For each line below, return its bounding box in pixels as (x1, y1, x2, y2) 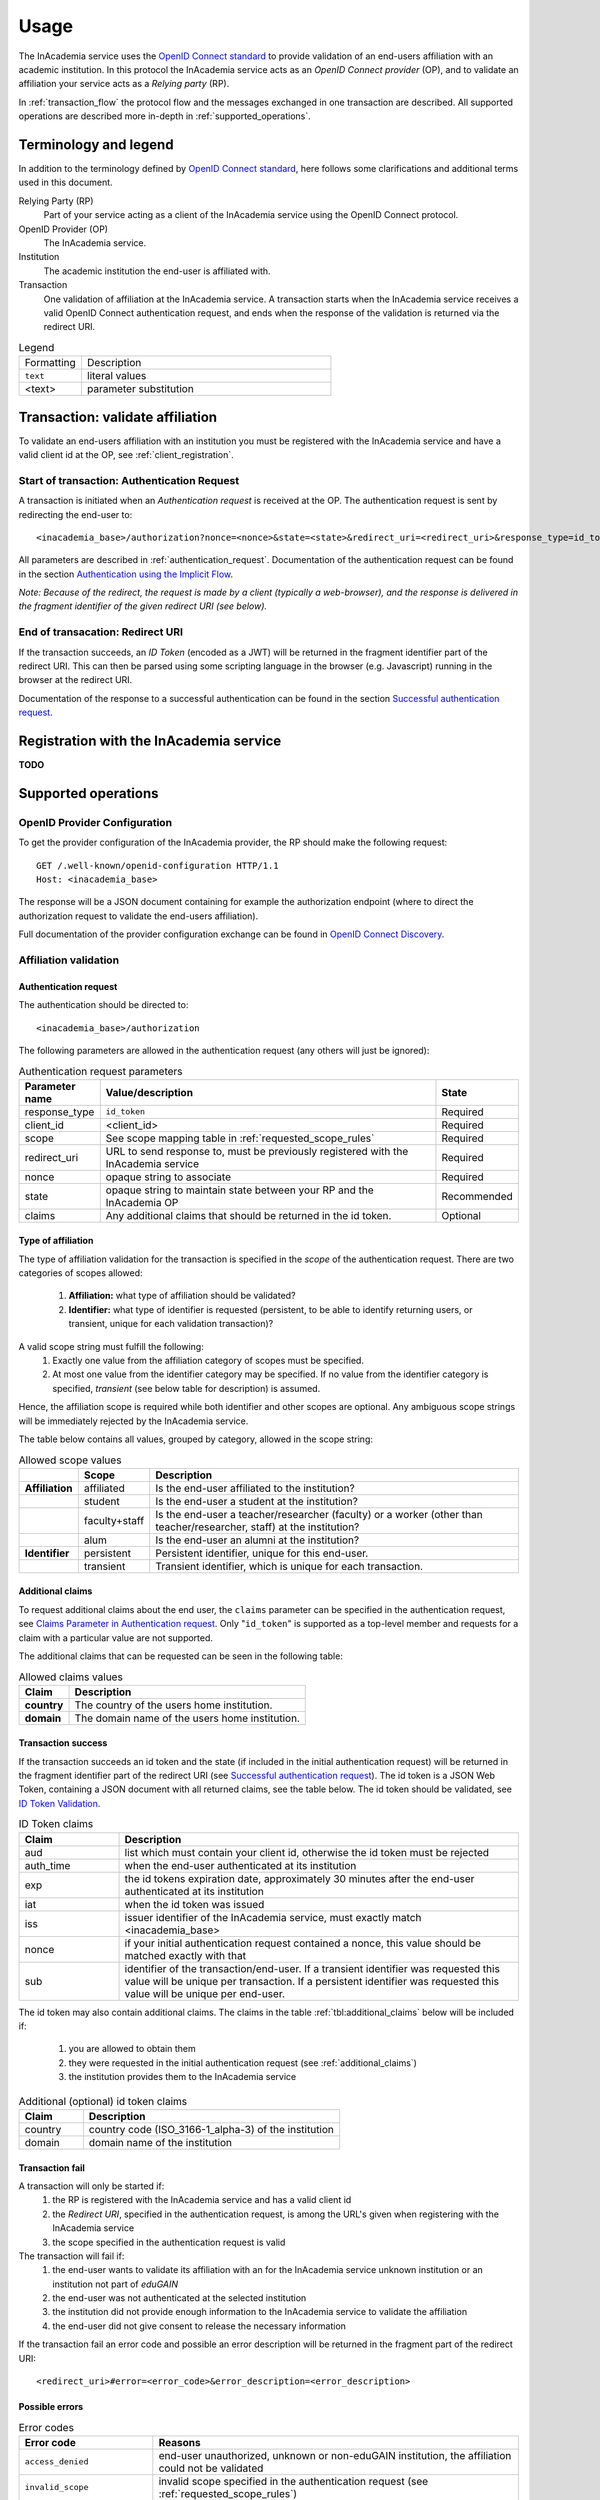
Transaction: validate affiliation (18, 408, 218, 425)
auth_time (24, 1858, 71, 1872)
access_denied (24, 2456, 89, 2467)
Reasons (158, 2435, 201, 2449)
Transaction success (18, 1737, 108, 1749)
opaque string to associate (105, 1170, 232, 1184)
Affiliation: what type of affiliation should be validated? (68, 1290, 296, 1302)
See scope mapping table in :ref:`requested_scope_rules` (105, 1131, 375, 1145)
